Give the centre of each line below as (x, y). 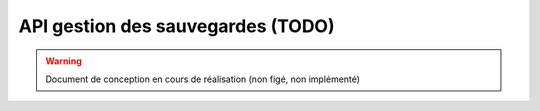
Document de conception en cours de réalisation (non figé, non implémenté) (202, 79)
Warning (63, 61)
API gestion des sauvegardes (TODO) (176, 26)
